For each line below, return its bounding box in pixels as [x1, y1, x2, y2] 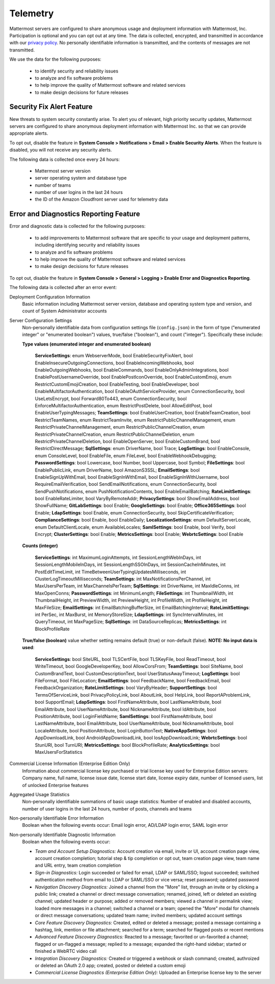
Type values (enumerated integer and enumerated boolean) [22, 341, 151, 347]
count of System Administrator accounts [22, 308, 107, 314]
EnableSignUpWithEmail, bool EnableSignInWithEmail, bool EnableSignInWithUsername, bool [35, 474, 229, 480]
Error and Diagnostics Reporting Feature [9, 210, 140, 218]
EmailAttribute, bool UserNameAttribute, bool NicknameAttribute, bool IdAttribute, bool [35, 706, 216, 712]
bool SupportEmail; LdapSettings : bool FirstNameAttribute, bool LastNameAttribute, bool [35, 699, 222, 705]
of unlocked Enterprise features [22, 782, 89, 788]
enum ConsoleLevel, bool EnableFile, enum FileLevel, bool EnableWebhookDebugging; [35, 452, 216, 459]
